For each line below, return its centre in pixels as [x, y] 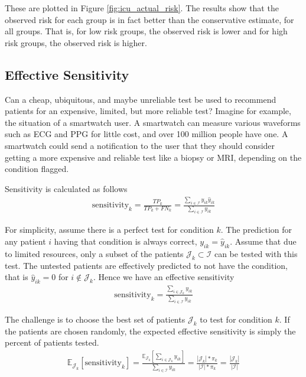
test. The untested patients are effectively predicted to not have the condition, [146, 265]
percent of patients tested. [52, 342]
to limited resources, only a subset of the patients [94, 253]
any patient [25, 241]
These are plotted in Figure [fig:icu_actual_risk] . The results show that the [142, 8]
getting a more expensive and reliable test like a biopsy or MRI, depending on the [153, 157]
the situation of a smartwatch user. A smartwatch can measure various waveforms [153, 122]
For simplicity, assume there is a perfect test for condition [109, 230]
